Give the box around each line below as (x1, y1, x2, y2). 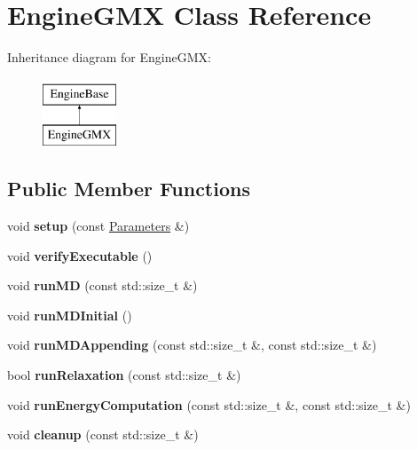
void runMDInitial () (7, 305, 132, 324)
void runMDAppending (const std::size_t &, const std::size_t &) (7, 336, 377, 354)
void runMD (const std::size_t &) (7, 276, 198, 295)
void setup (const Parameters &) (7, 217, 190, 235)
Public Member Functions (7, 175, 250, 202)
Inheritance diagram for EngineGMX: (7, 48, 211, 67)
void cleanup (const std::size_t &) (7, 425, 199, 444)
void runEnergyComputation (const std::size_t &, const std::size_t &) (7, 395, 411, 414)
